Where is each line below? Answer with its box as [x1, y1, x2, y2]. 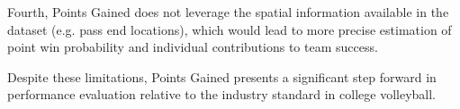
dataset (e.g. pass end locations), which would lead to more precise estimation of [7, 20, 452, 38]
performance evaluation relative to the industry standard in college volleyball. [7, 85, 436, 104]
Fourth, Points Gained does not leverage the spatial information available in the [7, 3, 449, 21]
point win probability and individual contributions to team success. [7, 38, 378, 56]
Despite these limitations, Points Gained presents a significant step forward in [7, 67, 437, 86]
